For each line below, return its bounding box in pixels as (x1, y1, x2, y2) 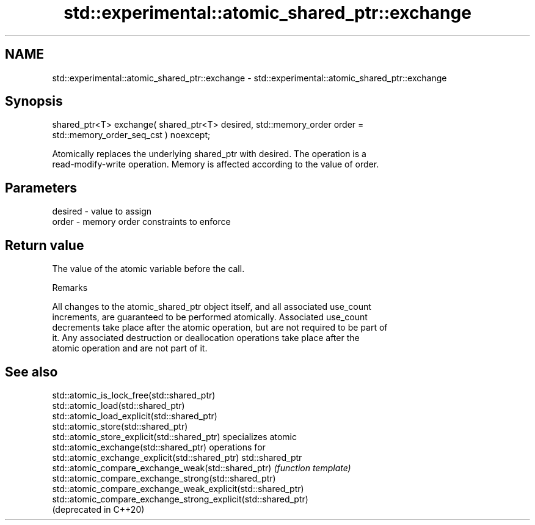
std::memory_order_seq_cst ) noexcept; (52, 130, 211, 141)
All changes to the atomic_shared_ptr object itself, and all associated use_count (52, 301, 371, 312)
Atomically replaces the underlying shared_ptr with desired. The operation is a (52, 149, 366, 160)
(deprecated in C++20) (52, 504, 145, 515)
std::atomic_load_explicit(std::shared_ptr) (52, 410, 217, 421)
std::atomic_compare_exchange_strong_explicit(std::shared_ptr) (52, 493, 308, 504)
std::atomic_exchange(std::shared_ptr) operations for (52, 441, 266, 452)
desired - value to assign (52, 206, 152, 217)
